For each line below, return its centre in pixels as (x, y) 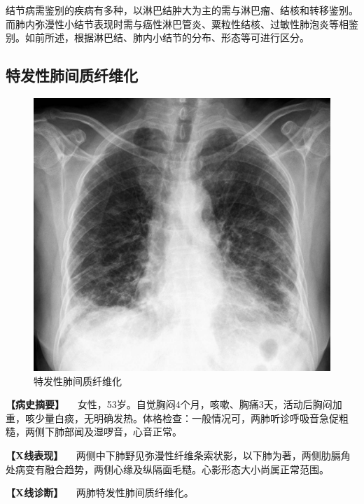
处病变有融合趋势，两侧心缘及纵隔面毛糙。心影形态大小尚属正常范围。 (167, 469)
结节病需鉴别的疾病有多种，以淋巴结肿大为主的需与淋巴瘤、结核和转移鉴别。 (182, 10)
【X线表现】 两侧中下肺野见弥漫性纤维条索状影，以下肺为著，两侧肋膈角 (178, 455)
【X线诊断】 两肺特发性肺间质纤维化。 (100, 492)
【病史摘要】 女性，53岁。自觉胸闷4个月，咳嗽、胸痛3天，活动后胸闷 (169, 404)
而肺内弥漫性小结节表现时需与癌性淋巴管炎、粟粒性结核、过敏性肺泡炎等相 (177, 23)
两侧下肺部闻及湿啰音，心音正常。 (103, 432)
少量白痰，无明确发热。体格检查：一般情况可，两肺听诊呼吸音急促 (187, 418)
